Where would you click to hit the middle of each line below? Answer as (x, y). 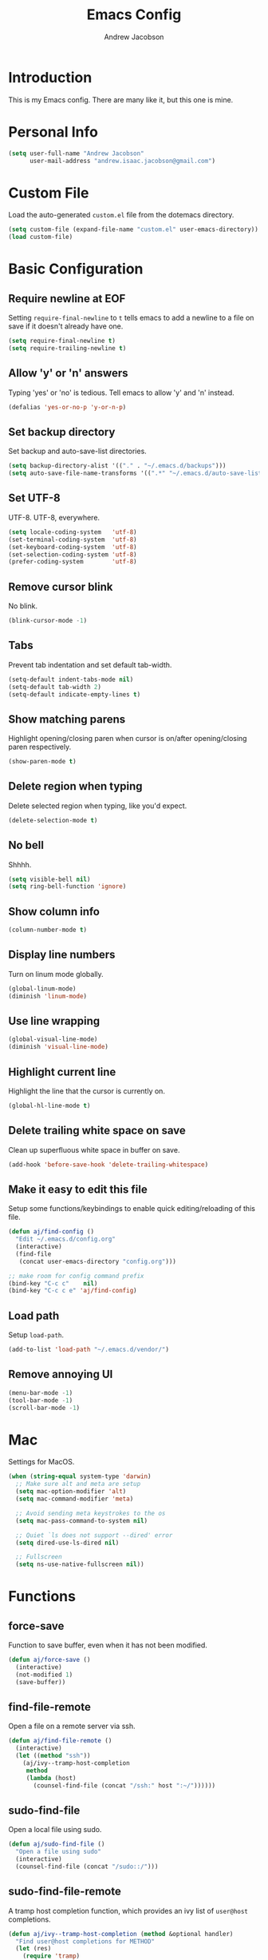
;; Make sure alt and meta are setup (78, 1484)
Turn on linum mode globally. (56, 974)
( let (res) (33, 1949)
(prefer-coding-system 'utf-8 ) (73, 562)
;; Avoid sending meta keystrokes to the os (91, 1513)
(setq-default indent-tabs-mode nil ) (71, 679)
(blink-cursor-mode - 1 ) (48, 621)
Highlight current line (62, 1072)
